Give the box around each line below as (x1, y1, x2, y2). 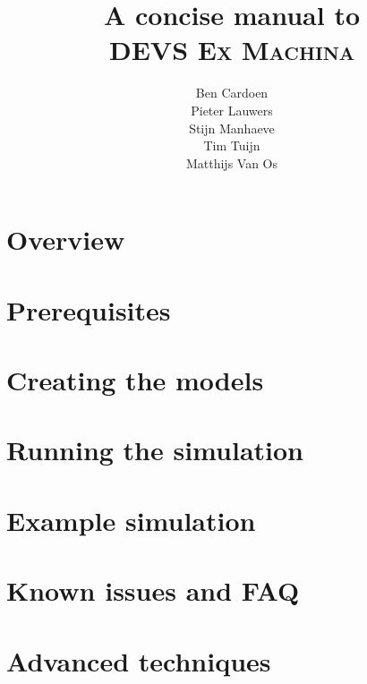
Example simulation (6, 501, 256, 538)
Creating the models (6, 362, 264, 398)
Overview (6, 221, 125, 258)
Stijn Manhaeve (189, 118, 275, 137)
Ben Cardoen (195, 83, 269, 102)
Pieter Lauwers (191, 100, 273, 119)
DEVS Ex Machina (108, 31, 355, 68)
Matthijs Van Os (185, 153, 278, 172)
